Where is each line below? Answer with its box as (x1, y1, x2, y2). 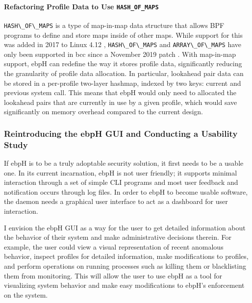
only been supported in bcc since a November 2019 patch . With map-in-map (4, 49, 236, 59)
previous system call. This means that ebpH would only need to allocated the (4, 87, 237, 98)
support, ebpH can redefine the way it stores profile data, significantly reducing (4, 58, 242, 69)
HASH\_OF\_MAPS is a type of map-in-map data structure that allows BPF (4, 20, 225, 30)
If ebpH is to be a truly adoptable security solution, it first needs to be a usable (4, 158, 244, 168)
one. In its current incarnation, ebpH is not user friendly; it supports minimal (4, 167, 237, 177)
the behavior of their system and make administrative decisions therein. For (4, 232, 231, 242)
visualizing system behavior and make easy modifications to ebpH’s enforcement (4, 280, 245, 290)
